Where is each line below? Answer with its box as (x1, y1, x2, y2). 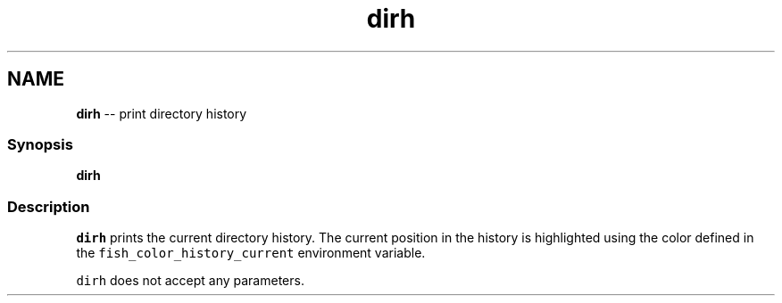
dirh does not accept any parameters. (76, 273, 304, 289)
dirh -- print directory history (76, 105, 247, 121)
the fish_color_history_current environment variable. (76, 245, 426, 261)
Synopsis (7, 135, 73, 153)
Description (7, 197, 90, 216)
